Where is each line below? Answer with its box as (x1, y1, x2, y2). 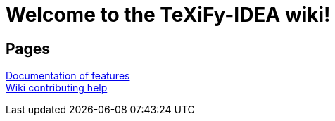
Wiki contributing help (6, 82, 108, 94)
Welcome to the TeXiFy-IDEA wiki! (6, 3, 331, 27)
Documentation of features (6, 70, 130, 82)
